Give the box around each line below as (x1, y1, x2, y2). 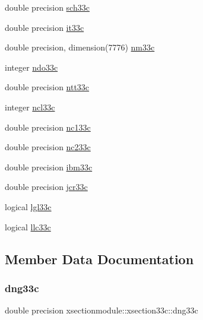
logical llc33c (5, 220, 51, 233)
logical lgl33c (5, 200, 52, 213)
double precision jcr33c (5, 180, 88, 193)
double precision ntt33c (5, 81, 90, 93)
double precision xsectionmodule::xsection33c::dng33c (5, 304, 198, 316)
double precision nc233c (5, 141, 91, 153)
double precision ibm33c (5, 160, 93, 173)
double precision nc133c (5, 121, 91, 133)
